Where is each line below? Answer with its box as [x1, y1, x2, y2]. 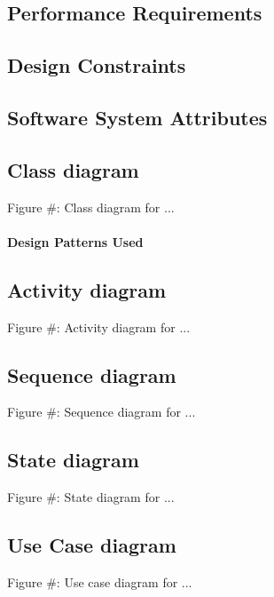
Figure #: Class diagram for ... [7, 197, 175, 216]
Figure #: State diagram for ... [7, 488, 175, 506]
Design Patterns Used [7, 232, 144, 251]
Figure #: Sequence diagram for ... [7, 402, 196, 421]
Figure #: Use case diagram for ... [7, 572, 192, 591]
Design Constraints [7, 52, 186, 79]
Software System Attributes [7, 103, 268, 131]
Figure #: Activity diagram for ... [7, 317, 191, 336]
